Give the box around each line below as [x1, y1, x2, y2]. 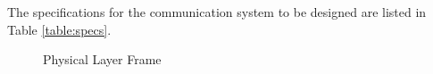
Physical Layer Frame [43, 50, 162, 69]
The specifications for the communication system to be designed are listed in [7, 3, 427, 21]
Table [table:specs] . [7, 20, 112, 38]
